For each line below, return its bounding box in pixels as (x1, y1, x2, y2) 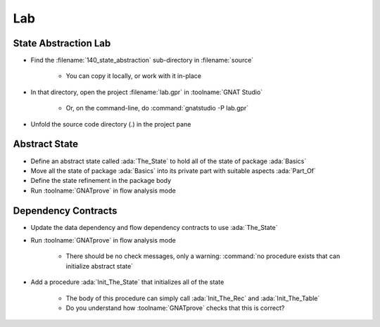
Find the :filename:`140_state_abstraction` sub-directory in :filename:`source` (30, 56, 254, 65)
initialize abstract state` (65, 262, 134, 270)
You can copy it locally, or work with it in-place (65, 72, 202, 80)
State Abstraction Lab (13, 37, 111, 49)
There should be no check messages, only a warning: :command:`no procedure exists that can (65, 252, 341, 260)
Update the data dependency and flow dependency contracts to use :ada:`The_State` (30, 223, 278, 231)
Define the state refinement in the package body (30, 177, 172, 185)
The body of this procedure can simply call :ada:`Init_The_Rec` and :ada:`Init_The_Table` (65, 294, 320, 302)
